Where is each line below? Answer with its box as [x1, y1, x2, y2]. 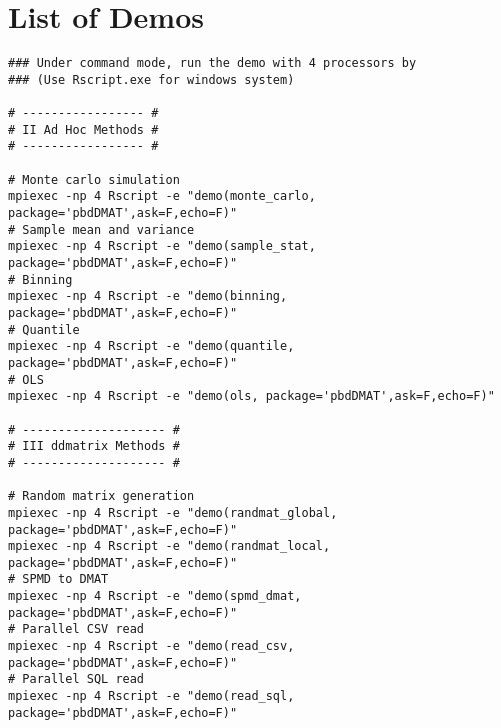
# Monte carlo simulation [8, 172, 180, 187]
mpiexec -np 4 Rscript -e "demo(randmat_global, [8, 505, 338, 520]
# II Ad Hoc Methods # [8, 122, 159, 137]
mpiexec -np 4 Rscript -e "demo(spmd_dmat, [8, 589, 302, 604]
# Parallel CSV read [8, 622, 145, 637]
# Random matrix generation [8, 489, 195, 504]
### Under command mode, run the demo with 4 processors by [8, 56, 417, 71]
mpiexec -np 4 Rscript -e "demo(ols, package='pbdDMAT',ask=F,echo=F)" [8, 389, 495, 404]
